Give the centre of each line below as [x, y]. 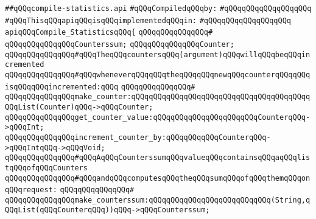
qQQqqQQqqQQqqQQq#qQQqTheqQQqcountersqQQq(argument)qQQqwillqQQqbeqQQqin [158, 54]
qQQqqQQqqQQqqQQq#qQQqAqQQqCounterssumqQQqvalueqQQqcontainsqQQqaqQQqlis [158, 158]
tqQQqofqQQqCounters [47, 168]
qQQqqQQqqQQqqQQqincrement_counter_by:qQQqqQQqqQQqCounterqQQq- [138, 137]
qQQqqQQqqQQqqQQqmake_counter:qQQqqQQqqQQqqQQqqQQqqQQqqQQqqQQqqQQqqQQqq [158, 97]
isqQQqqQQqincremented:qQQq [62, 87]
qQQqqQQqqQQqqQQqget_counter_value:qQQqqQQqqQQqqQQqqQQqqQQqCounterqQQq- [158, 117]
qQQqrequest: [31, 190]
